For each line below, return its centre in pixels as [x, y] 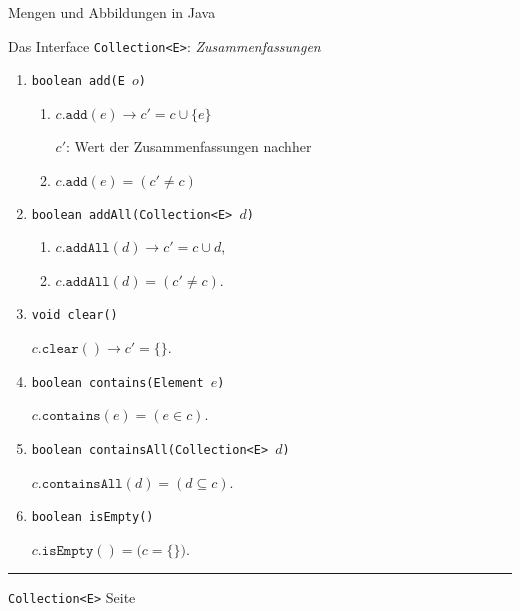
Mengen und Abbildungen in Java [112, 12]
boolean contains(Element [117, 382]
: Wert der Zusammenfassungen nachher [189, 145]
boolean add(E [78, 81]
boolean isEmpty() [92, 517]
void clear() [74, 315]
